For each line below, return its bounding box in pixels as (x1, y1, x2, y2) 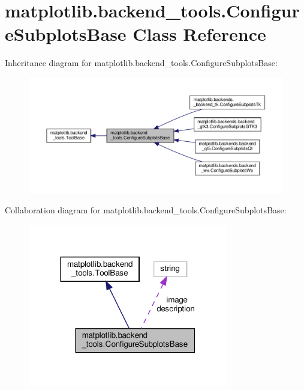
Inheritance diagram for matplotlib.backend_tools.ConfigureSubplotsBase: (5, 56, 278, 69)
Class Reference (133, 22, 266, 46)
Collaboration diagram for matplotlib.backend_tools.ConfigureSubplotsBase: (5, 204, 287, 216)
